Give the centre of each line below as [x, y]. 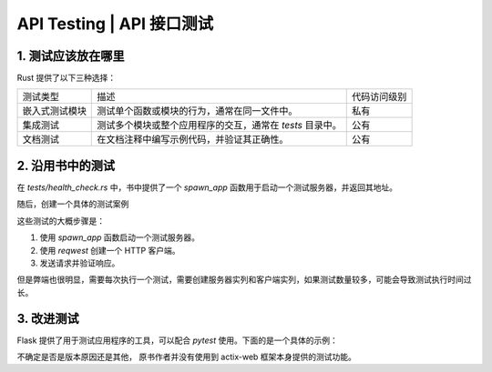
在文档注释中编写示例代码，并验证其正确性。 [193, 139]
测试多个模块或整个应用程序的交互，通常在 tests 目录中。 [219, 126]
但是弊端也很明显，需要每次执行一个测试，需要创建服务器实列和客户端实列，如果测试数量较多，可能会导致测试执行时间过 [244, 280]
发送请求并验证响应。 [80, 263]
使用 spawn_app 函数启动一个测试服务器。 [120, 237]
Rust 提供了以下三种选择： [67, 78]
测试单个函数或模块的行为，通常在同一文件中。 [197, 111]
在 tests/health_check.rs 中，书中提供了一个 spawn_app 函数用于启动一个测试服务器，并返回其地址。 [207, 187]
